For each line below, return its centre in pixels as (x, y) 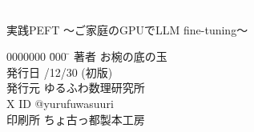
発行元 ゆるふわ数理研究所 (76, 88)
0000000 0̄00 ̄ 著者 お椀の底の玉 (87, 56)
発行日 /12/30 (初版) (60, 72)
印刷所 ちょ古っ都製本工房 (76, 119)
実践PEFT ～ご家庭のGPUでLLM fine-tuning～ (127, 29)
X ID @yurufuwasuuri (60, 103)
